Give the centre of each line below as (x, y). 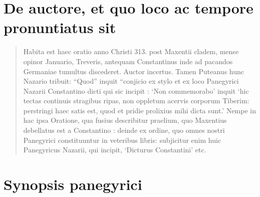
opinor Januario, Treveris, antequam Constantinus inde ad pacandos (128, 61)
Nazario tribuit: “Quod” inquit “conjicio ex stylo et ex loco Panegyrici (131, 81)
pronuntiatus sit (60, 27)
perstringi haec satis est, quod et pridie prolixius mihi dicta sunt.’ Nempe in (140, 110)
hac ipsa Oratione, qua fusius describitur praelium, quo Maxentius (125, 120)
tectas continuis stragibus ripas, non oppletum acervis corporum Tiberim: (136, 101)
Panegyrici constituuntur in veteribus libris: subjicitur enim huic (122, 140)
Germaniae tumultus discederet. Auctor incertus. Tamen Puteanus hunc (134, 71)
